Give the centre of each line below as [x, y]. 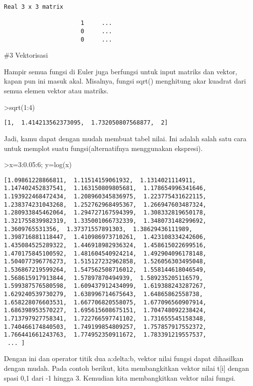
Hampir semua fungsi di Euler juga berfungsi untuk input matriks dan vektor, [121, 71]
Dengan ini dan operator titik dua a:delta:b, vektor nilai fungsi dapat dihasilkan [124, 358]
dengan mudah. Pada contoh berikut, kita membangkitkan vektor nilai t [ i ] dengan [126, 368]
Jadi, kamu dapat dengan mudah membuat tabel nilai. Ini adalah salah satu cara [125, 138]
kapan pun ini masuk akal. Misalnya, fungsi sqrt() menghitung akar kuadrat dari [125, 81]
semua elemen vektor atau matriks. [56, 91]
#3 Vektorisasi [26, 55]
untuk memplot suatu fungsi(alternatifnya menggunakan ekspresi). [103, 148]
